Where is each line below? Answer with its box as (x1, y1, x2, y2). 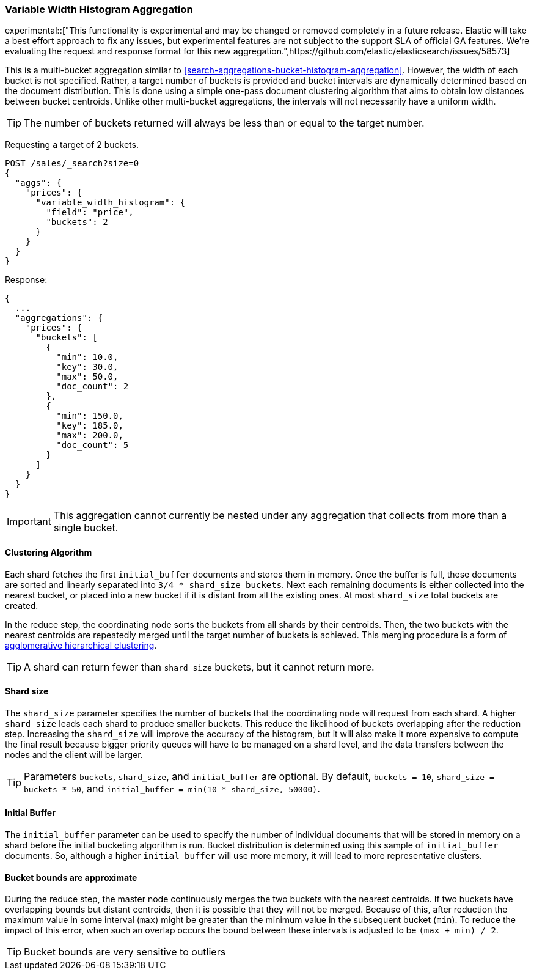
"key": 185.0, (56, 421, 123, 431)
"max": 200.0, (56, 430, 123, 441)
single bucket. (53, 521, 119, 534)
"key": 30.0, (56, 362, 119, 372)
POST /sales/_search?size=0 (5, 158, 139, 169)
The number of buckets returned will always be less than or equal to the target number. (24, 117, 425, 130)
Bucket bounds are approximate (5, 872, 137, 883)
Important (7, 515, 51, 528)
